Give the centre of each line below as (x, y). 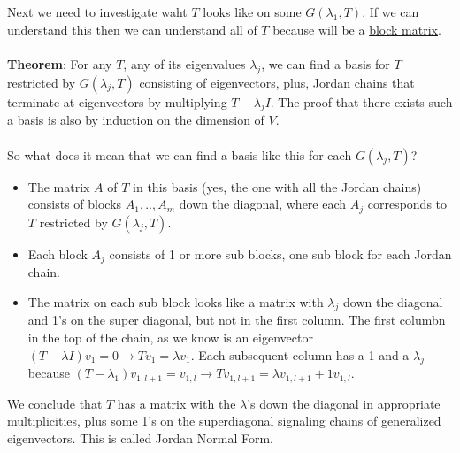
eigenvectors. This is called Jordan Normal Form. (140, 438)
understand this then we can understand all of (132, 29)
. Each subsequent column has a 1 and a (300, 354)
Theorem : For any (60, 63)
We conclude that (55, 403)
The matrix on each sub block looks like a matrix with (176, 301)
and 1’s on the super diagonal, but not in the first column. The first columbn (237, 320)
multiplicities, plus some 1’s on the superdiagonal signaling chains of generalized (224, 421)
